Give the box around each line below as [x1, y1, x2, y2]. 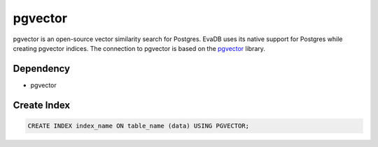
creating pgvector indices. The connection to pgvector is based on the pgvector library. [13, 44, 266, 52]
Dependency [13, 63, 70, 75]
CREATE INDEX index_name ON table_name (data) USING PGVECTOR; [27, 122, 250, 130]
